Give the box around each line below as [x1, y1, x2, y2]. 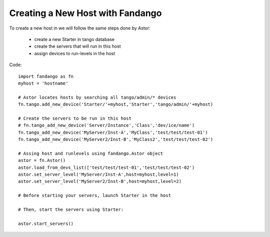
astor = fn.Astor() [18, 158, 66, 163]
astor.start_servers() [18, 220, 74, 226]
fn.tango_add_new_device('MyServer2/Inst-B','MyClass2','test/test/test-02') [18, 137, 213, 142]
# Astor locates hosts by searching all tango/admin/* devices [18, 94, 176, 100]
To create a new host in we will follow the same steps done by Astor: [9, 25, 151, 31]
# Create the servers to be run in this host [18, 115, 132, 121]
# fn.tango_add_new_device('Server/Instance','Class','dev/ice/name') [18, 123, 195, 128]
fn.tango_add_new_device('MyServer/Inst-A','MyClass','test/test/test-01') [18, 129, 208, 135]
